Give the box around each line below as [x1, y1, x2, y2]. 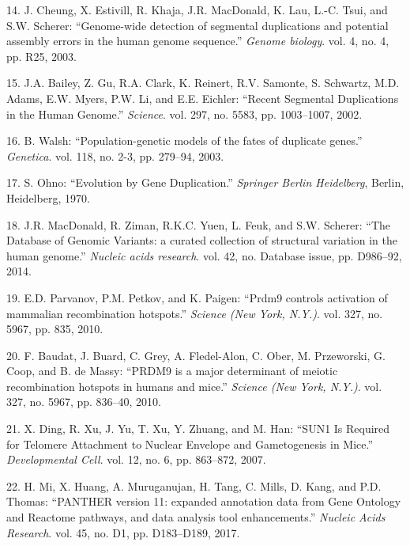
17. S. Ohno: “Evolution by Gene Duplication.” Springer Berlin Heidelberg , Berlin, [6, 174, 404, 191]
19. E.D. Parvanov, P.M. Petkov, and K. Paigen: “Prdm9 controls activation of [6, 289, 388, 305]
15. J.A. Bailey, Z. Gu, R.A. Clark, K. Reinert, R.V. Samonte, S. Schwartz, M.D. [6, 74, 400, 91]
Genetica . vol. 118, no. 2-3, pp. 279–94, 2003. [6, 147, 224, 164]
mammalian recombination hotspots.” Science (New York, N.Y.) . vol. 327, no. [6, 305, 383, 321]
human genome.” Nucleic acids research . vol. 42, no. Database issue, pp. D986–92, [6, 247, 402, 264]
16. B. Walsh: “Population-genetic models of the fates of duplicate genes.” [6, 132, 363, 149]
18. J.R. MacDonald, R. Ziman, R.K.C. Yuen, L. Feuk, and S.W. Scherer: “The [6, 216, 391, 233]
